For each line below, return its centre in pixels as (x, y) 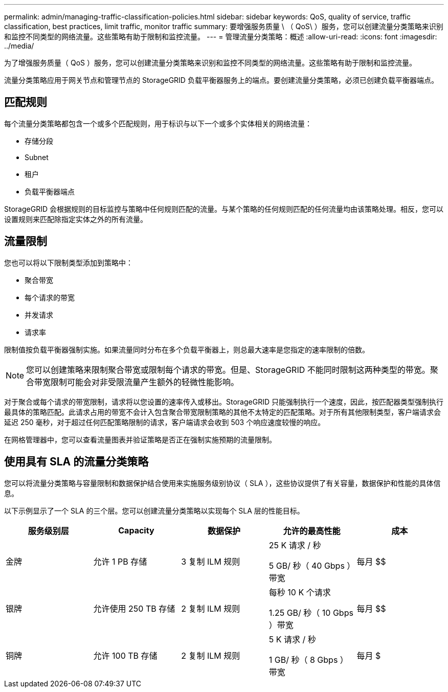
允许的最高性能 (312, 531)
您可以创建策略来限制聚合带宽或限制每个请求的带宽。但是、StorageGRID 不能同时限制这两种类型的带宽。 (228, 370)
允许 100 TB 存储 (125, 655)
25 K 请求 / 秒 (295, 545)
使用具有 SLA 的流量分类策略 (76, 462)
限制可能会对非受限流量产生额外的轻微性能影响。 (145, 382)
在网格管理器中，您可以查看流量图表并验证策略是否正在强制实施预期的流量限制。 (140, 439)
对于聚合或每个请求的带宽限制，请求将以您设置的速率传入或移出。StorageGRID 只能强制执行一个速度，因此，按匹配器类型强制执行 (224, 401)
